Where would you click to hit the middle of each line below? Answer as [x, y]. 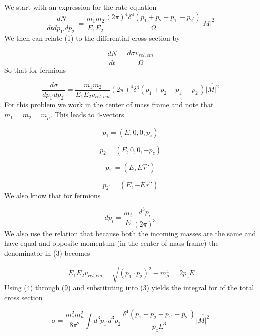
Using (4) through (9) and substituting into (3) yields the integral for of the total [129, 288]
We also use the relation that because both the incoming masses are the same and [130, 233]
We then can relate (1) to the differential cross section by [92, 37]
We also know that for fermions [52, 195]
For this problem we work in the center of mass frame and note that [109, 104]
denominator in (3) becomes [47, 253]
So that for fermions [35, 70]
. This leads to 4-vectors [87, 114]
